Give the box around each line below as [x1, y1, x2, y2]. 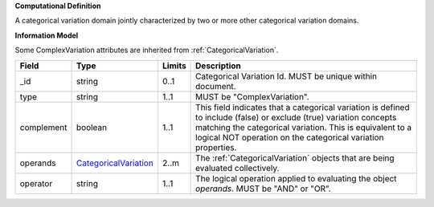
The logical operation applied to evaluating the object [195, 172, 397, 184]
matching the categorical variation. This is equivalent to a [195, 121, 412, 132]
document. [195, 80, 236, 91]
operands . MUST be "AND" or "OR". [195, 183, 331, 194]
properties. [195, 141, 237, 152]
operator [19, 177, 53, 189]
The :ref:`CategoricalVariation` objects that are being [195, 152, 395, 164]
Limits [162, 60, 186, 71]
